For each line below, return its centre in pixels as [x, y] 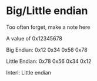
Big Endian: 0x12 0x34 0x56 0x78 [47, 50]
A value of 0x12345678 [34, 38]
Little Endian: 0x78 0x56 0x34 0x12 [49, 61]
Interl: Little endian [29, 72]
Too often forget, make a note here [48, 27]
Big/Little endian [47, 11]
